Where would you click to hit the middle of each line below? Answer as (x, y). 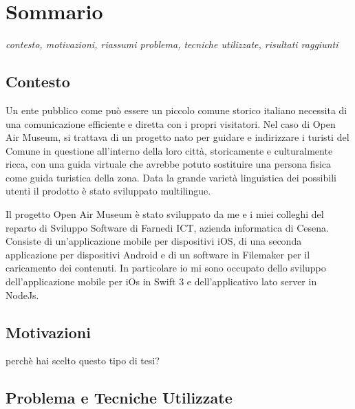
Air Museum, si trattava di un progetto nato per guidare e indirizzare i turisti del (177, 137)
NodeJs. (22, 295)
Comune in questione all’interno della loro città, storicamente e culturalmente (169, 150)
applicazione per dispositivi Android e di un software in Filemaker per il (158, 254)
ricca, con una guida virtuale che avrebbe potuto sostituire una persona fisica (169, 164)
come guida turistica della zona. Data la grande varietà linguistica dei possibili (171, 177)
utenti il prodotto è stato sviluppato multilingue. (108, 191)
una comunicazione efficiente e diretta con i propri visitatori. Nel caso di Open (171, 123)
